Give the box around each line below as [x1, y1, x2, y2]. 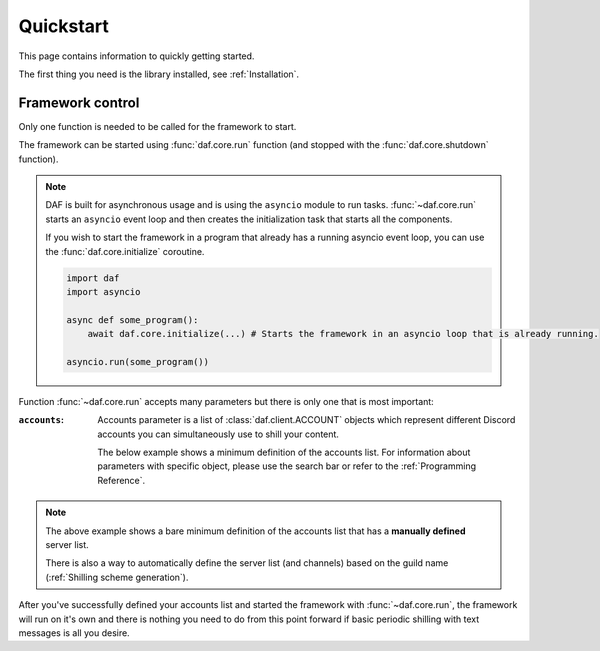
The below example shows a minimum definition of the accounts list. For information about [97, 446, 471, 459]
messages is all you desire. [18, 626, 130, 639]
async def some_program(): [66, 314, 199, 325]
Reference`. [97, 474, 146, 486]
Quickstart [18, 15, 110, 37]
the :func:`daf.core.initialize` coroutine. [45, 245, 205, 257]
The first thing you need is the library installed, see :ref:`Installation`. [18, 68, 300, 80]
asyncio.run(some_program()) [66, 356, 210, 367]
